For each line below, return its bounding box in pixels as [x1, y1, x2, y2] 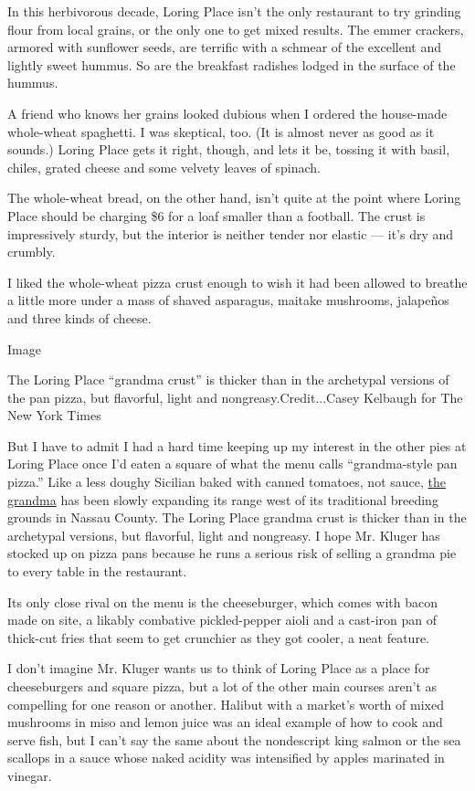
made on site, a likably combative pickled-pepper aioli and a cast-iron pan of [7, 610, 438, 629]
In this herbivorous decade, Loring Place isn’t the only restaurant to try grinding [7, 2, 461, 20]
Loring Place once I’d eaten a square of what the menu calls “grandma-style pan [7, 454, 458, 473]
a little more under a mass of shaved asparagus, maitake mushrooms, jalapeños [7, 290, 449, 310]
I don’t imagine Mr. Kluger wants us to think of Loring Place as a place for [7, 659, 430, 678]
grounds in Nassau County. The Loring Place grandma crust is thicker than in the [7, 508, 467, 527]
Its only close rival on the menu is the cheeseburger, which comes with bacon [7, 592, 438, 611]
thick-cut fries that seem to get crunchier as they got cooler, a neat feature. [7, 628, 429, 647]
